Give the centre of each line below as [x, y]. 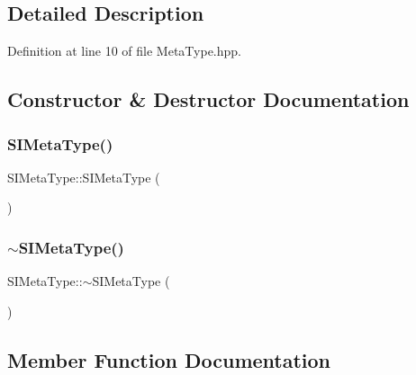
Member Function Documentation [169, 359]
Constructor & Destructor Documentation [208, 99]
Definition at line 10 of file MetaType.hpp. [125, 51]
